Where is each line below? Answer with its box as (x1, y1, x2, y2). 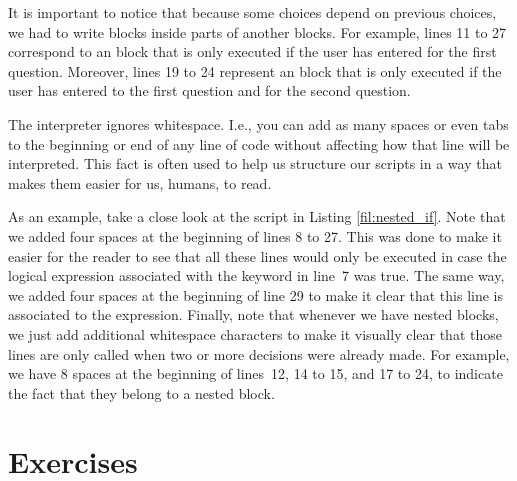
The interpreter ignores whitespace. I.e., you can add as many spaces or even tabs (8, 113, 509, 134)
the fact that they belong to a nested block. (8, 382, 275, 403)
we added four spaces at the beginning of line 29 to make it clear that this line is (8, 284, 504, 305)
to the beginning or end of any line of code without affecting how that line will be (8, 133, 510, 154)
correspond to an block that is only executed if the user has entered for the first (8, 41, 497, 62)
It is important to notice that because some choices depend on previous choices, (8, 2, 497, 22)
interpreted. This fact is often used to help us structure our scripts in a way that (8, 153, 502, 174)
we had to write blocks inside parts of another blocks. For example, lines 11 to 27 (8, 21, 507, 42)
